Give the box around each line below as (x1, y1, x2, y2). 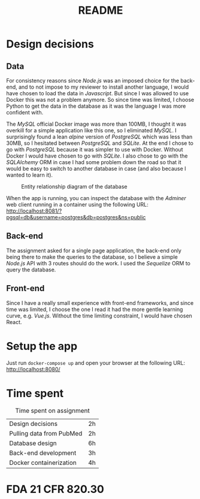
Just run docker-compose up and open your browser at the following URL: (6, 359, 186, 366)
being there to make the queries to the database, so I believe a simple (6, 253, 178, 261)
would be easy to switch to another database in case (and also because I (6, 165, 187, 172)
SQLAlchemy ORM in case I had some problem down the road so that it (6, 159, 181, 165)
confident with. (6, 109, 44, 116)
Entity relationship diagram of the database (21, 183, 128, 190)
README (78, 4, 123, 17)
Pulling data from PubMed (9, 429, 83, 437)
